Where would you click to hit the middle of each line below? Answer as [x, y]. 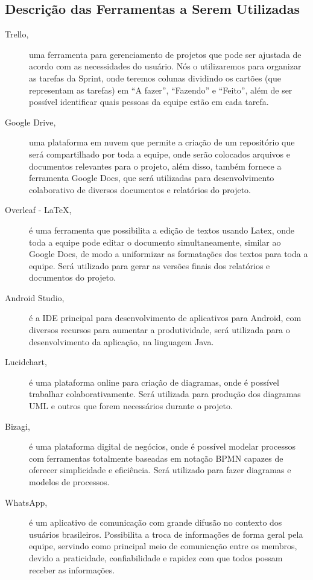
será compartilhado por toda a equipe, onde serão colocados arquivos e [160, 154]
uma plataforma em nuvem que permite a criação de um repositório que [162, 142]
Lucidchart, [26, 362]
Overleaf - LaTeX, [38, 210]
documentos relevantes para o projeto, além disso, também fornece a [155, 166]
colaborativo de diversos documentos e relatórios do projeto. [140, 189]
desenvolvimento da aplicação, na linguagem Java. [122, 341]
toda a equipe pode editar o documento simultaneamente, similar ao [155, 242]
